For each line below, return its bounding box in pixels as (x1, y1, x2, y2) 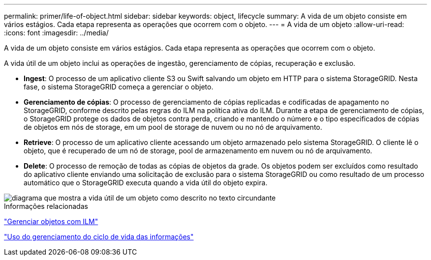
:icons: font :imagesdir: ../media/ (4, 29, 109, 37)
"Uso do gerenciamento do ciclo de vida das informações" (4, 232, 194, 241)
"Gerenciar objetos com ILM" (4, 217, 98, 226)
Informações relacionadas (4, 202, 88, 210)
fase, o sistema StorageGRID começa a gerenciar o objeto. (24, 83, 214, 91)
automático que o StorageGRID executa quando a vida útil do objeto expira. (24, 178, 268, 187)
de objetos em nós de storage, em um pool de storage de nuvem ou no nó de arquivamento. (24, 123, 322, 131)
